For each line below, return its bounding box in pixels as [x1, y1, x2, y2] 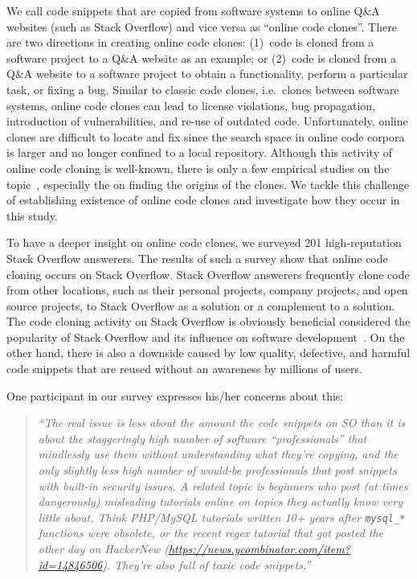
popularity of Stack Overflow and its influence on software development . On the [6, 328, 405, 345]
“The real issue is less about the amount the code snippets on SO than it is [38, 414, 406, 431]
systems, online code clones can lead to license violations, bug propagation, [6, 96, 375, 113]
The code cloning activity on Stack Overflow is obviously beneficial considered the [6, 313, 411, 330]
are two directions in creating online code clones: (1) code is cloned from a [6, 34, 374, 51]
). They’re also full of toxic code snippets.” [102, 556, 311, 573]
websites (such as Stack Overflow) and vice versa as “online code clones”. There [6, 18, 397, 35]
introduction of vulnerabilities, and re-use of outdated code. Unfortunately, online [6, 113, 408, 129]
